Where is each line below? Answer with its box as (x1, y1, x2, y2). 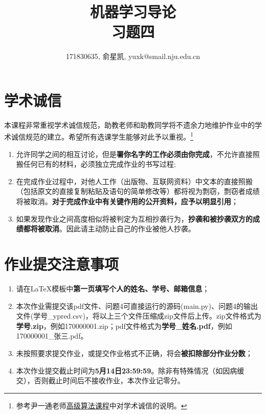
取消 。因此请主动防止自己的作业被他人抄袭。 (45, 223, 195, 234)
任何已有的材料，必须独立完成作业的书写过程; (23, 159, 176, 169)
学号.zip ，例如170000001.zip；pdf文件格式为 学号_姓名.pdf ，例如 (16, 320, 232, 331)
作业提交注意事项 (4, 253, 119, 274)
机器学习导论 (90, 1, 176, 22)
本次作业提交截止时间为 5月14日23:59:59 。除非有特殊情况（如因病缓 (16, 365, 245, 376)
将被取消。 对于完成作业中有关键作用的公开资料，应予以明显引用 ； (16, 196, 238, 207)
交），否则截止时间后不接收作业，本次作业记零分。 (16, 375, 185, 386)
